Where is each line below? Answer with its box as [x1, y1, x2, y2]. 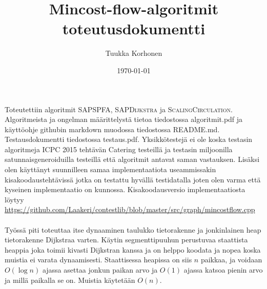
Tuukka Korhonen [105, 48, 162, 58]
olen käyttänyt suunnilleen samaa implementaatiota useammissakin [5, 164, 216, 175]
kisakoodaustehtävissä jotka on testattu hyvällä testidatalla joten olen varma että [5, 174, 261, 184]
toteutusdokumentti [62, 18, 206, 39]
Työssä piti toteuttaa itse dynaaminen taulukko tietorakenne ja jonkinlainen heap [5, 224, 261, 235]
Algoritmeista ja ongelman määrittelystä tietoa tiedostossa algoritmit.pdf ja [5, 114, 243, 125]
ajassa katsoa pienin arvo [183, 264, 263, 275]
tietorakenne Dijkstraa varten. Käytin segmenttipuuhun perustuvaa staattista [5, 234, 248, 245]
